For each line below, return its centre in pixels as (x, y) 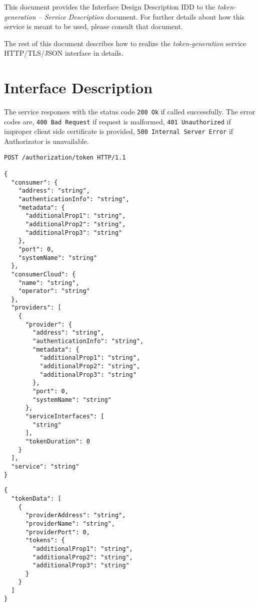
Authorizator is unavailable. (46, 141)
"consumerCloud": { (43, 274)
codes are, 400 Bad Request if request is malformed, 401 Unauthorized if (117, 121)
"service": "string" (45, 466)
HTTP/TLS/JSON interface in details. (64, 53)
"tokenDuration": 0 (57, 441)
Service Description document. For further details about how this (144, 16)
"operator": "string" (54, 291)
